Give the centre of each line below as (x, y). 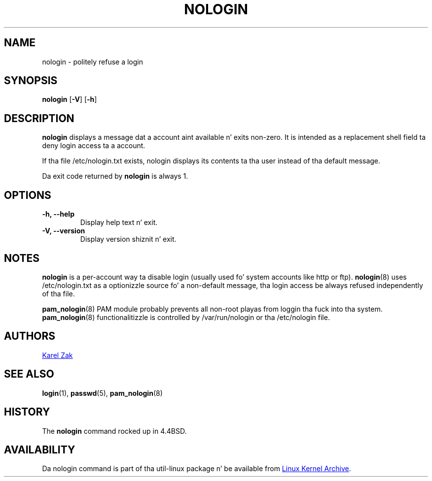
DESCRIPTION (39, 118)
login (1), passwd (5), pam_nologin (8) (102, 393)
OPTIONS (28, 195)
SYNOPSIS (31, 81)
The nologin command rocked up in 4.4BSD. (114, 431)
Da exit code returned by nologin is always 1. (115, 176)
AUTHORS (30, 336)
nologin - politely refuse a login (93, 62)
